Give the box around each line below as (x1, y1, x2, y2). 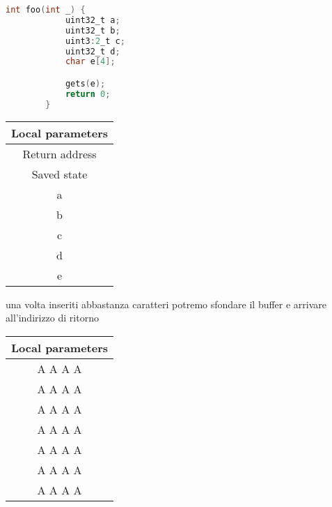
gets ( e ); (65, 78, 106, 89)
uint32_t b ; (65, 25, 120, 36)
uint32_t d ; (65, 46, 120, 56)
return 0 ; (65, 89, 111, 99)
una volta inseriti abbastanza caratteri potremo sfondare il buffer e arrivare (6, 296, 327, 311)
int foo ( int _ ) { (6, 5, 86, 15)
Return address (22, 145, 97, 162)
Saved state (31, 165, 88, 182)
